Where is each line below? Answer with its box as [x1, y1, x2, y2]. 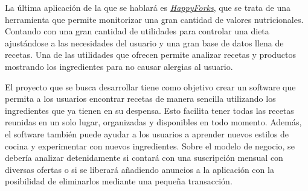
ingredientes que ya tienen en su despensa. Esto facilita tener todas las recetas [5, 104, 294, 116]
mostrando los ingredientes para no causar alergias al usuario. [5, 60, 233, 72]
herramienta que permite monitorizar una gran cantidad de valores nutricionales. [5, 13, 304, 25]
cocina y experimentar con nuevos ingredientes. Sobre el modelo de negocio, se [5, 139, 295, 152]
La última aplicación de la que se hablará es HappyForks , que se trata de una [5, 1, 291, 13]
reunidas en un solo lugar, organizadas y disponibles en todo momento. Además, [5, 116, 302, 128]
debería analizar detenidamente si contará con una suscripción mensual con [5, 151, 283, 164]
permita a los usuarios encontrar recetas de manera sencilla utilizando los [5, 92, 276, 105]
